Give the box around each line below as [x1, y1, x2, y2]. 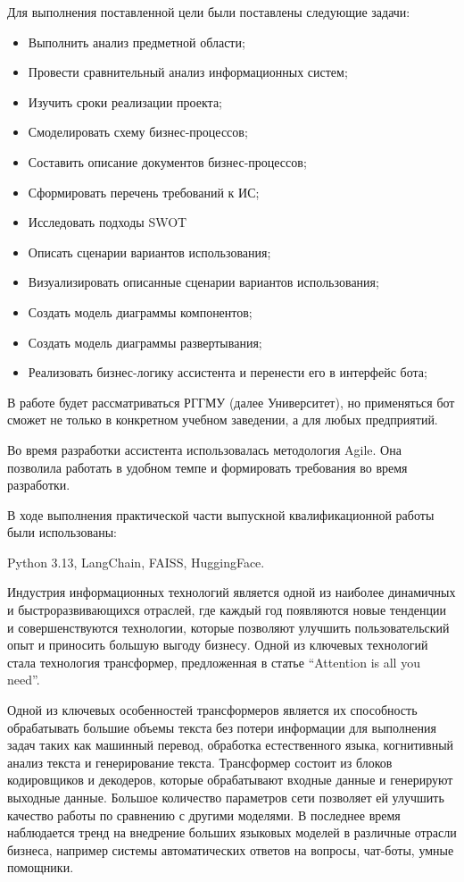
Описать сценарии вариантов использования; [28, 242, 271, 261]
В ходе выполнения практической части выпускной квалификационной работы [7, 505, 435, 524]
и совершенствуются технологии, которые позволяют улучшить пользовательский [7, 617, 450, 636]
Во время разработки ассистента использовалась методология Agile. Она [7, 440, 402, 458]
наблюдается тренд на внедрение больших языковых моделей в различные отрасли [7, 823, 457, 842]
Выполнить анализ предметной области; [28, 32, 245, 51]
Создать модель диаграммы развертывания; [28, 332, 262, 351]
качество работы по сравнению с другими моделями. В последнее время [7, 805, 401, 824]
